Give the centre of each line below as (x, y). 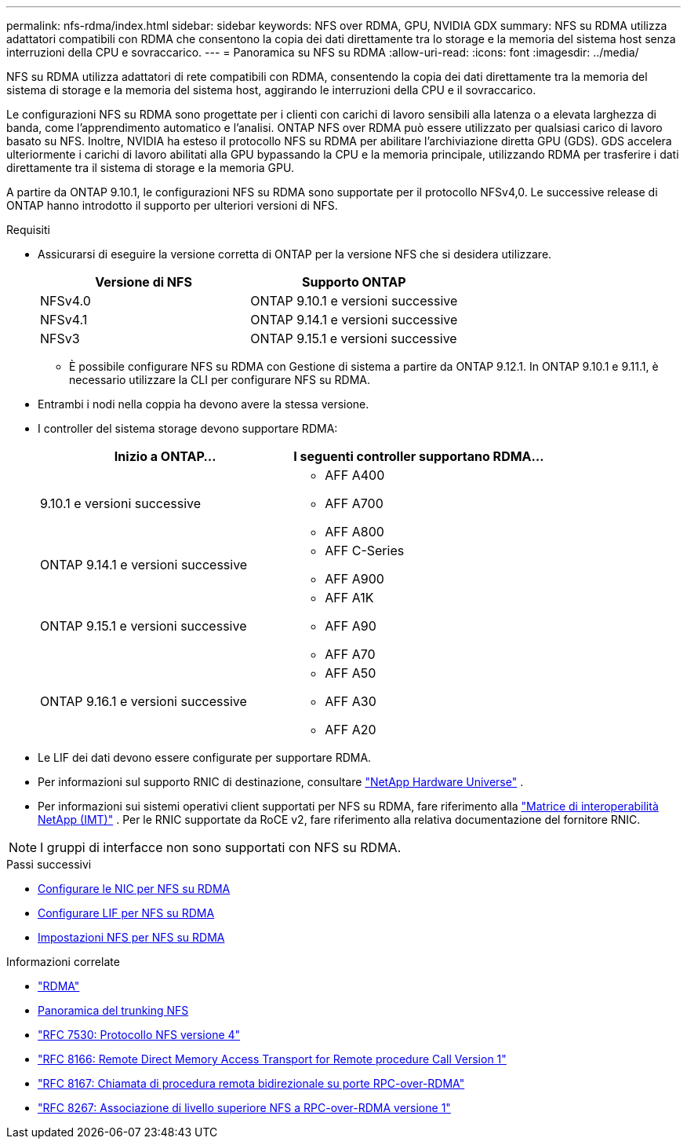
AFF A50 (351, 673)
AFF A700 (354, 503)
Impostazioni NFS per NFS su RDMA (131, 937)
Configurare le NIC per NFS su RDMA (134, 889)
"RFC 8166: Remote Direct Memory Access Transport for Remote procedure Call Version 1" (272, 1059)
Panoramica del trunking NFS (113, 1010)
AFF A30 (351, 701)
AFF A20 (351, 730)
